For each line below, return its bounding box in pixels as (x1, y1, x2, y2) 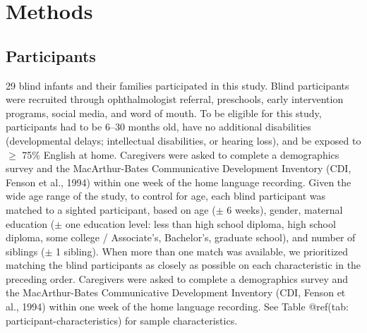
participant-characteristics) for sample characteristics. (6, 313, 238, 327)
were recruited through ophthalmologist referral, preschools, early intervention (6, 92, 344, 107)
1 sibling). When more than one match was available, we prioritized (55, 243, 348, 258)
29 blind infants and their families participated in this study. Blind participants (6, 78, 349, 92)
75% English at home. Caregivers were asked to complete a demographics (22, 147, 339, 162)
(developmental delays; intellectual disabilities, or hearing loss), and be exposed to (6, 133, 361, 147)
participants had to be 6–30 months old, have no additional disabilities (6, 119, 311, 134)
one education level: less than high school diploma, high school (65, 216, 336, 231)
